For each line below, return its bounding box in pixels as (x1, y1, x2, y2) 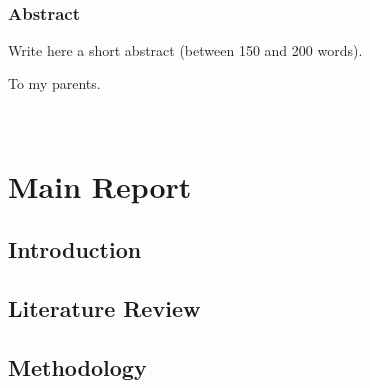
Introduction (8, 234, 142, 265)
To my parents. (8, 73, 101, 94)
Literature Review (8, 293, 201, 324)
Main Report (8, 165, 192, 206)
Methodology (8, 351, 147, 382)
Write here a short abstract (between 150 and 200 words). (8, 39, 363, 60)
